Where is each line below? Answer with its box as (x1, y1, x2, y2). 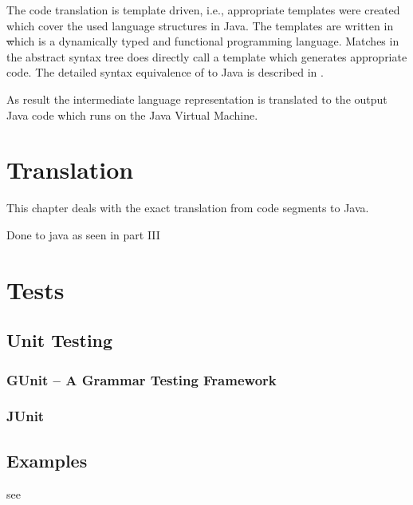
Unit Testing (6, 328, 113, 353)
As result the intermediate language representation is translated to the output (6, 90, 387, 107)
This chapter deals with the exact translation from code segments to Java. (6, 199, 369, 216)
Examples (6, 448, 88, 472)
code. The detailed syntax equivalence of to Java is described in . (6, 64, 324, 81)
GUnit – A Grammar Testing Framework (6, 369, 277, 389)
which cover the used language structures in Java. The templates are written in (6, 17, 394, 34)
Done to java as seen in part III (6, 226, 160, 243)
